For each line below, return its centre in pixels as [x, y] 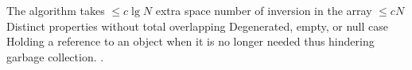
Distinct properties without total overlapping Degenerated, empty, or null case [197, 26]
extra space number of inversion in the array [264, 10]
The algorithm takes [56, 10]
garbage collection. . [55, 56]
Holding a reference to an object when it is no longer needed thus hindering [190, 41]
